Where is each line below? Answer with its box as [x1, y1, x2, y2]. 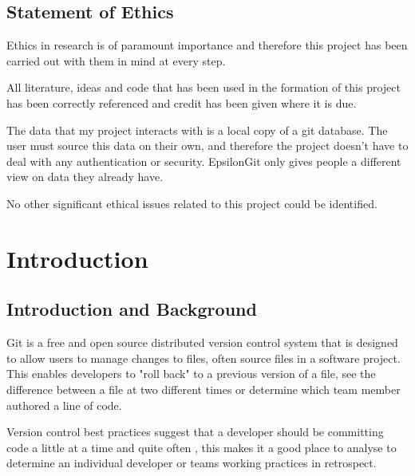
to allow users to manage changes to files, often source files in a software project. [6, 349, 401, 366]
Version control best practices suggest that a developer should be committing [6, 423, 384, 440]
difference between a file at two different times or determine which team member [6, 380, 401, 397]
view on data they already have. [6, 168, 164, 185]
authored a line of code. [6, 396, 122, 413]
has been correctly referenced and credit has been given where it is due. [6, 94, 357, 111]
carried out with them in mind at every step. [6, 52, 226, 69]
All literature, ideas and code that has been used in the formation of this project [6, 79, 401, 96]
